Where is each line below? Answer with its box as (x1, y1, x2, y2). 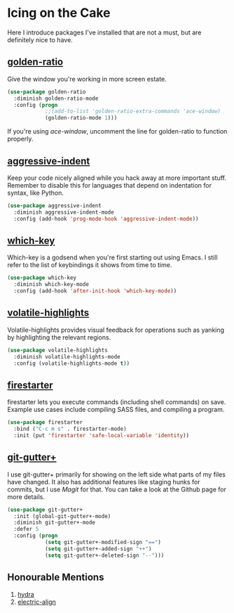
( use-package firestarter (7, 419, 83, 426)
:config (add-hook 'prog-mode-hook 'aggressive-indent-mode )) (13, 215, 199, 222)
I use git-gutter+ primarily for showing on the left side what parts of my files (7, 470, 226, 479)
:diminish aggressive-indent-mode (13, 209, 114, 216)
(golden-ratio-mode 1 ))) (44, 115, 118, 122)
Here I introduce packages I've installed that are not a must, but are (7, 28, 202, 37)
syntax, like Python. (7, 188, 64, 197)
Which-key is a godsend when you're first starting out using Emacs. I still (7, 253, 219, 262)
